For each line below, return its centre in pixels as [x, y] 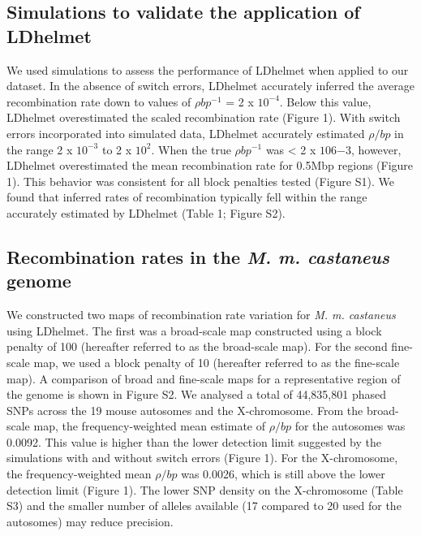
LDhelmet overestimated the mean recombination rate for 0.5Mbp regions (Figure [210, 165]
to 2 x [117, 149]
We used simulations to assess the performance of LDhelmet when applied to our [208, 69]
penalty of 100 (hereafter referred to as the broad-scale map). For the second [197, 346]
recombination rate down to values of [99, 101]
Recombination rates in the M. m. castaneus [198, 256]
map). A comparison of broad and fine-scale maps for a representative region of [204, 378]
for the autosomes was [350, 426]
